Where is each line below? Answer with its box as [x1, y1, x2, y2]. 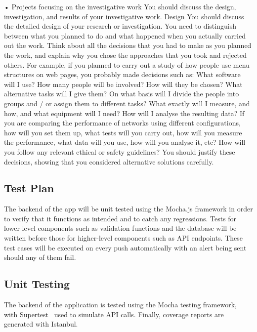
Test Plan [4, 180, 54, 196]
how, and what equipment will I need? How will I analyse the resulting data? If [4, 108, 245, 118]
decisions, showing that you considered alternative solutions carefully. [4, 156, 214, 166]
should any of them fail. [4, 252, 76, 262]
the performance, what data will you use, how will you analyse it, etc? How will [4, 137, 246, 147]
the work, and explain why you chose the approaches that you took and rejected [4, 49, 247, 60]
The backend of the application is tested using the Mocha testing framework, [4, 299, 237, 310]
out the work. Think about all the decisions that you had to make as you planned [4, 40, 252, 50]
